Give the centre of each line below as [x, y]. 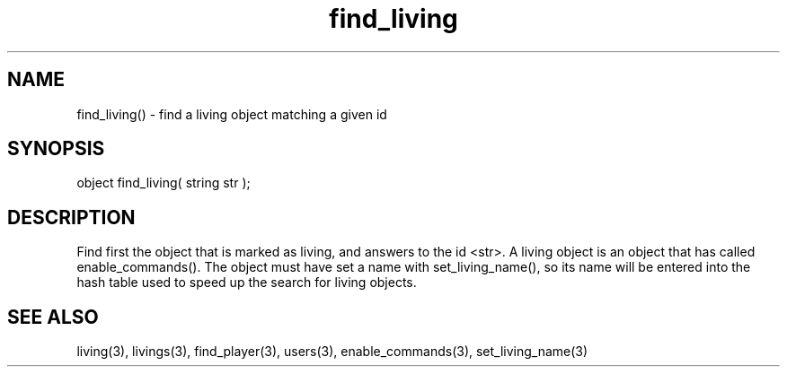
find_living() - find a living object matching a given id [232, 114]
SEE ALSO [53, 317]
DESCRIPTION [71, 217]
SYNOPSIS [56, 149]
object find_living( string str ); [164, 183]
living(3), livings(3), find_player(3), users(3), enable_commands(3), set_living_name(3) [332, 352]
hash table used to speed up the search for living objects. [247, 283]
